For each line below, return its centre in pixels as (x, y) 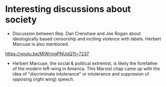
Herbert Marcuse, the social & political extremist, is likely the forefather (85, 63)
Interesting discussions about (68, 9)
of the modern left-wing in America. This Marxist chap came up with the (86, 69)
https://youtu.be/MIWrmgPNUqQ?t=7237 (47, 54)
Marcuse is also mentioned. (41, 44)
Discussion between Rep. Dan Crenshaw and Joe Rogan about (76, 33)
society (21, 20)
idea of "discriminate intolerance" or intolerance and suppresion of (81, 74)
